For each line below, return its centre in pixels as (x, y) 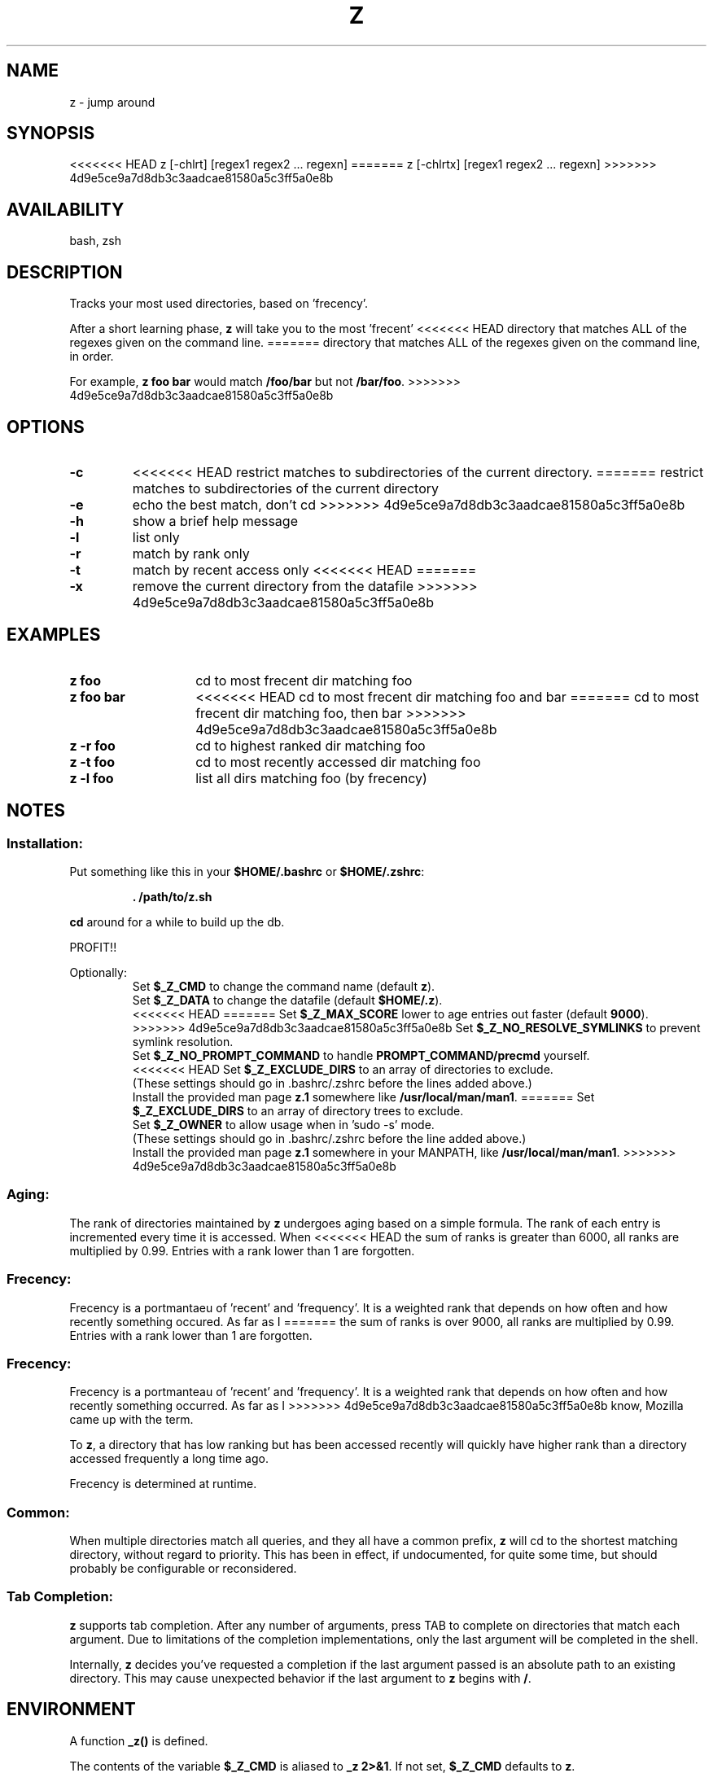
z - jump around (112, 102)
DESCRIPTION (65, 272)
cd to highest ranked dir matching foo (311, 745)
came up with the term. (131, 1420)
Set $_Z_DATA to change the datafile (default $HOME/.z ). (287, 1000)
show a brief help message (215, 521)
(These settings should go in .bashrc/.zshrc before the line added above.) (329, 1139)
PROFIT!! (93, 948)
